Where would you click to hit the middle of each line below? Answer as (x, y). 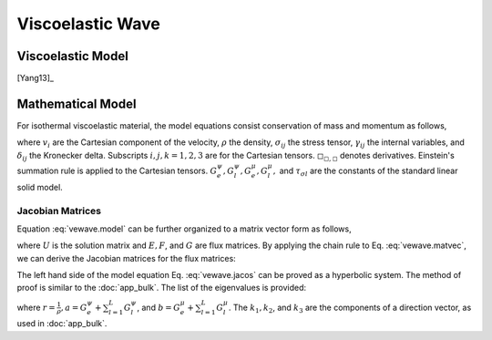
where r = (36, 307)
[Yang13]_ (36, 78)
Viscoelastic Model (73, 56)
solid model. (40, 187)
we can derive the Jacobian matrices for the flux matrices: (126, 258)
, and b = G (159, 307)
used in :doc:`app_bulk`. (62, 324)
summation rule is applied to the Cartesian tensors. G (117, 170)
